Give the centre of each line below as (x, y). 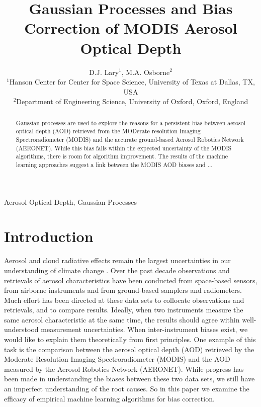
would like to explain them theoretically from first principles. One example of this (130, 339)
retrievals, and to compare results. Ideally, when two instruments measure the (124, 310)
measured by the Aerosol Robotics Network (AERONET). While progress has (124, 369)
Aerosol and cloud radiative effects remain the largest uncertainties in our (117, 260)
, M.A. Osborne (146, 72)
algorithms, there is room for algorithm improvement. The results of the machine (122, 156)
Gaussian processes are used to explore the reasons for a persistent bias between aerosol (130, 123)
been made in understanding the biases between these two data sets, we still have (129, 379)
